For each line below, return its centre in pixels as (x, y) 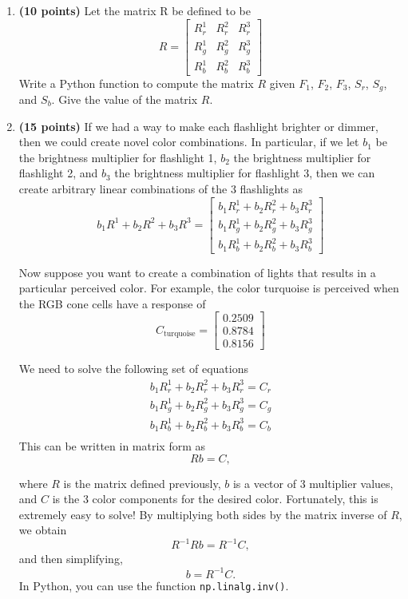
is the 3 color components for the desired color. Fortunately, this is (215, 499)
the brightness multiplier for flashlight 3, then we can (245, 173)
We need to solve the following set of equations (134, 369)
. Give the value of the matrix (125, 99)
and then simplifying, (71, 559)
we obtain (43, 530)
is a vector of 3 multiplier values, (313, 483)
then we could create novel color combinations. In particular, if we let (189, 142)
